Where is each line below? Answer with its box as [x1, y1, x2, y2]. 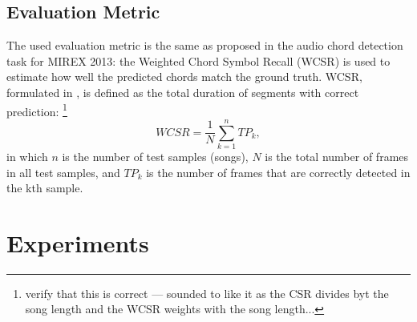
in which [6, 147, 48, 164]
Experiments [6, 226, 149, 259]
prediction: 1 [6, 100, 67, 119]
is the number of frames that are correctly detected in [146, 163, 411, 180]
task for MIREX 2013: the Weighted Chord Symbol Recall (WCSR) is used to [6, 52, 391, 69]
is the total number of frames [265, 147, 409, 164]
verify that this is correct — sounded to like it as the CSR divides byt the [25, 284, 389, 301]
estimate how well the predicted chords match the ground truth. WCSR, [6, 68, 362, 85]
